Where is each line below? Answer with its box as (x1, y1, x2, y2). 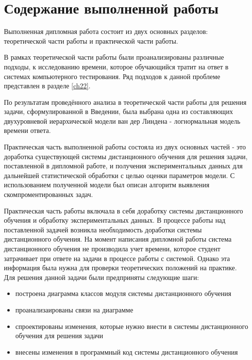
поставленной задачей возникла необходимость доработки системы (4, 224, 202, 234)
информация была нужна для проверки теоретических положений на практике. (4, 262, 237, 273)
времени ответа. (4, 125, 51, 135)
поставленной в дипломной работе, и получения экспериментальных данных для (4, 161, 243, 171)
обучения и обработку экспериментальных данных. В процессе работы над (4, 215, 226, 225)
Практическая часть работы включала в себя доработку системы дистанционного (4, 205, 243, 215)
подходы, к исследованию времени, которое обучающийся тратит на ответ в (4, 61, 229, 71)
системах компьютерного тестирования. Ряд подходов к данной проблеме (4, 71, 220, 81)
